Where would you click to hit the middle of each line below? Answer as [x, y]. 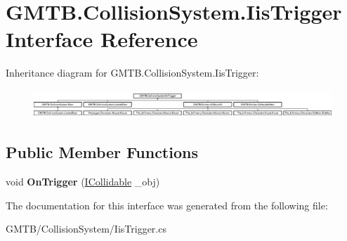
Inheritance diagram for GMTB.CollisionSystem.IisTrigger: [132, 73]
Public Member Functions [102, 152]
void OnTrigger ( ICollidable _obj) [83, 181]
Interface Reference [102, 39]
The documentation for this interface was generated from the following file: [167, 205]
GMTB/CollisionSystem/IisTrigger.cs [86, 229]
